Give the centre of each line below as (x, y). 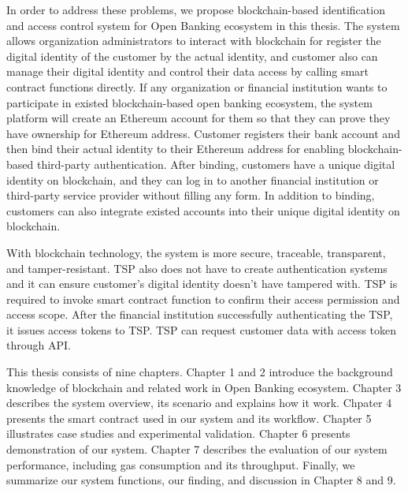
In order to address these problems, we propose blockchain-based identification (196, 9)
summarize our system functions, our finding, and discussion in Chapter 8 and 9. (201, 480)
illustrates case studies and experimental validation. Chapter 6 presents (178, 433)
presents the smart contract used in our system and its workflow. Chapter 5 (189, 418)
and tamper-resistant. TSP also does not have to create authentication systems (197, 268)
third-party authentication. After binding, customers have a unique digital (216, 164)
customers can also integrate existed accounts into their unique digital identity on (203, 210)
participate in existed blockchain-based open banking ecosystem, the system (189, 102)
